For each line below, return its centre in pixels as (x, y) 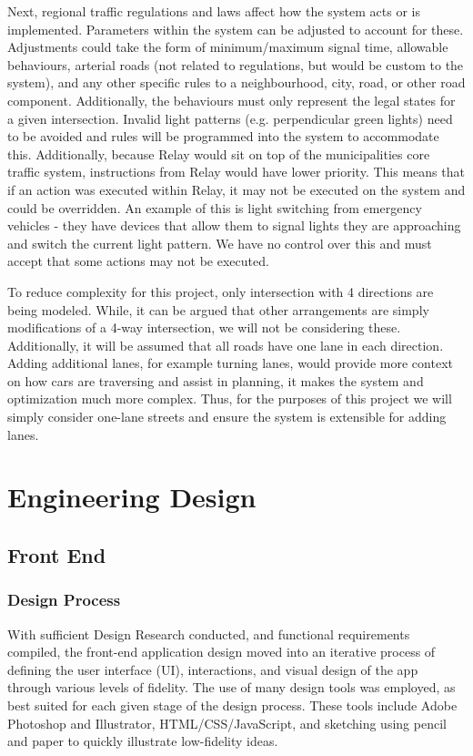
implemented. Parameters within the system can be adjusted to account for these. (236, 29)
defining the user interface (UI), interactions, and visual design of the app (213, 669)
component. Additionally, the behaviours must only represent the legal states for (231, 100)
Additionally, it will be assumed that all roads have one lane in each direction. (226, 345)
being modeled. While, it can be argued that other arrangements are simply (218, 309)
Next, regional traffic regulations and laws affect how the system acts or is (214, 11)
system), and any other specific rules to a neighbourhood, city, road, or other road (236, 82)
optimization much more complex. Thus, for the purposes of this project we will (230, 398)
